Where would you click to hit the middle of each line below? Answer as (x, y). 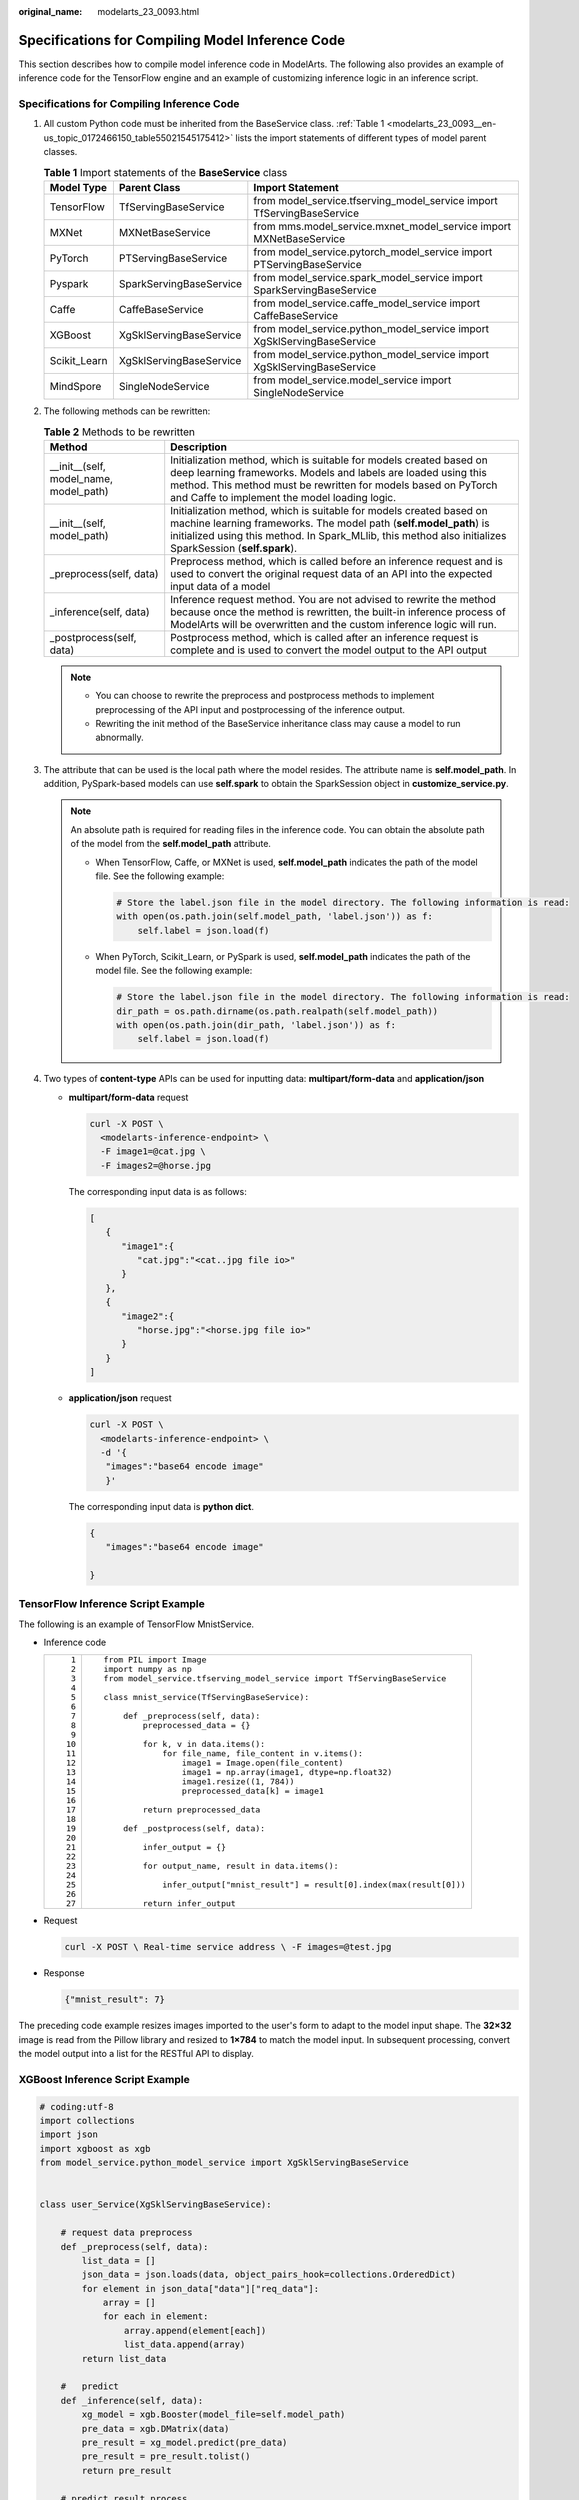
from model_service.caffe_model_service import (367, 303)
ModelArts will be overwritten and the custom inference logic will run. (333, 624)
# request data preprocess (127, 2233)
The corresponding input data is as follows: (157, 1191)
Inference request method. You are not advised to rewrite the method (333, 599)
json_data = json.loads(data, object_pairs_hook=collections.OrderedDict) (269, 2274)
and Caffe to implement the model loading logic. (283, 497)
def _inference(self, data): (132, 2400)
